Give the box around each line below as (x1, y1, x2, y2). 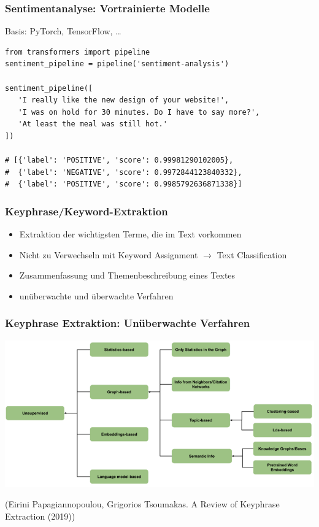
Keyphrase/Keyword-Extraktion (5, 203, 168, 218)
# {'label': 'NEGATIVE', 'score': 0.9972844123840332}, (5, 167, 242, 177)
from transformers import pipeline (5, 47, 150, 56)
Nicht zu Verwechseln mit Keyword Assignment (19, 248, 198, 261)
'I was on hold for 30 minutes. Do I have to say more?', (18, 107, 260, 117)
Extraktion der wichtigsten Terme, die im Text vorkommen (19, 228, 242, 240)
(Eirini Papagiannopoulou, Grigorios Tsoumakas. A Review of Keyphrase (5, 498, 280, 510)
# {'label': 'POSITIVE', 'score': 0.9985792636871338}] (5, 180, 242, 189)
